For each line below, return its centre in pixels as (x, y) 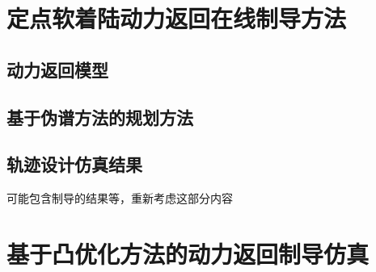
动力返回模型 (57, 69)
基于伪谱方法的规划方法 (100, 117)
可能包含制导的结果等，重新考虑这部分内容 (120, 198)
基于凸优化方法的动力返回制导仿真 (188, 253)
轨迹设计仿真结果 (74, 164)
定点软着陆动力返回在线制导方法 (177, 18)
